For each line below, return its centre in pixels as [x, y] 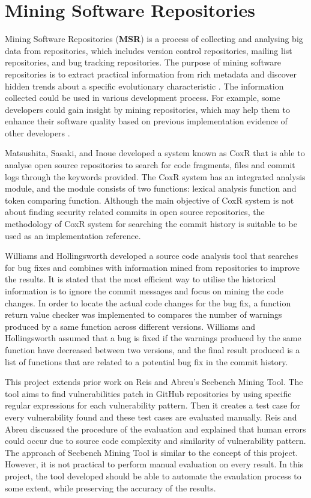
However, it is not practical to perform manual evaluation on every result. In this [154, 464]
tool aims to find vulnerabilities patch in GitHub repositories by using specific [148, 393]
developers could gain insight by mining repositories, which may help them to [147, 109]
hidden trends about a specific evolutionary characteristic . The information [144, 86]
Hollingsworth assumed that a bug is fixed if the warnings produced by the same [153, 338]
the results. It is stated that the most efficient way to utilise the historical [140, 279]
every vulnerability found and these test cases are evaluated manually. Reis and [151, 417]
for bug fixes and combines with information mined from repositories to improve [152, 267]
